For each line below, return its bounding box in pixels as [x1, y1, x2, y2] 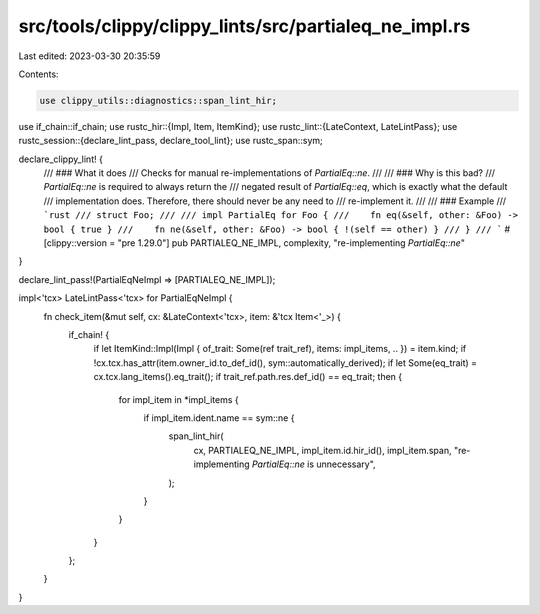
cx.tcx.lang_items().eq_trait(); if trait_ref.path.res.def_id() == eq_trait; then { [93, 371, 403, 383]
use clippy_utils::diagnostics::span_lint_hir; [39, 95, 277, 106]
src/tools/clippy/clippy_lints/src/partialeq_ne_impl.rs [18, 15, 471, 37]
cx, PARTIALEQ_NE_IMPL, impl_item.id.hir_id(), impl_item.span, [193, 444, 452, 456]
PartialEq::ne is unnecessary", [251, 458, 376, 470]
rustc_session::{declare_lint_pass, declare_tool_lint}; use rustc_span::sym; [18, 135, 324, 147]
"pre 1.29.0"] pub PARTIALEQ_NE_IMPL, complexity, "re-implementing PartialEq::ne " [117, 237, 465, 249]
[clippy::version [43, 237, 108, 249]
